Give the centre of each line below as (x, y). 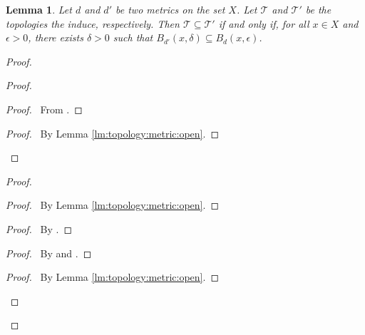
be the (318, 9)
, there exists (56, 37)
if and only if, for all (264, 23)
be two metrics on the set (170, 9)
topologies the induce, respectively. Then (93, 23)
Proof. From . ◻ (44, 109)
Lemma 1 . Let (39, 9)
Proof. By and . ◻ (49, 253)
